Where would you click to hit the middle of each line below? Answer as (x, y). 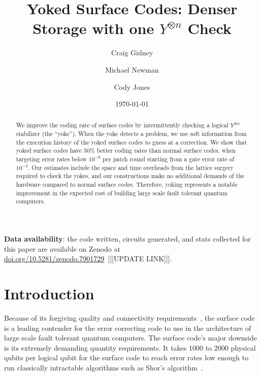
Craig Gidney (132, 53)
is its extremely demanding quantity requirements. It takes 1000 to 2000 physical (130, 347)
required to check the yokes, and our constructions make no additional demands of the (130, 176)
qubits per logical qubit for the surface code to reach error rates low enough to (126, 357)
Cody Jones (132, 87)
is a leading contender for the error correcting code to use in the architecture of (128, 328)
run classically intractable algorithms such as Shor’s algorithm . (104, 367)
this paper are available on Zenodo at (62, 248)
